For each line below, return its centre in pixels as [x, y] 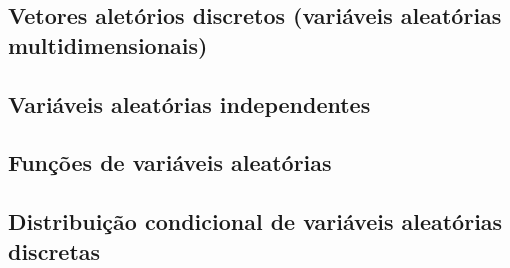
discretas [54, 250]
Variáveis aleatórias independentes [189, 103]
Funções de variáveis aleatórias [170, 162]
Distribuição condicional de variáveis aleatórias [255, 221]
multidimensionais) [108, 44]
